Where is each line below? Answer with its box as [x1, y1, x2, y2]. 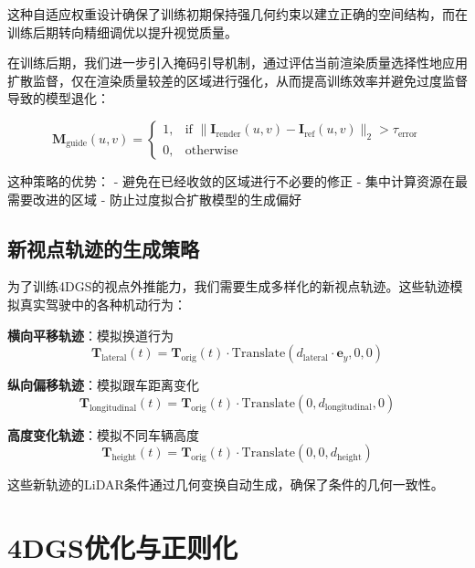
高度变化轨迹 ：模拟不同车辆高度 [7, 425, 199, 444]
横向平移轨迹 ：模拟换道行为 [7, 325, 174, 344]
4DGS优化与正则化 [7, 529, 238, 566]
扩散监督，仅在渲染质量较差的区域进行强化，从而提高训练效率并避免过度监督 [7, 70, 468, 89]
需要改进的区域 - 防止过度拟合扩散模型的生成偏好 [7, 189, 301, 208]
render [216, 129, 241, 139]
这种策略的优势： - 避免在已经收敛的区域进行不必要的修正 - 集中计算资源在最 [7, 171, 468, 190]
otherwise [185, 143, 238, 157]
